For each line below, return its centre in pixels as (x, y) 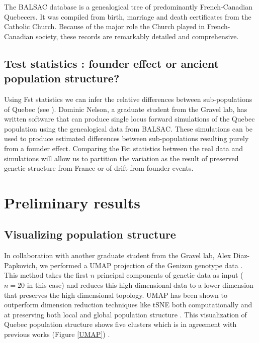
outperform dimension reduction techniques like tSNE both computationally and (128, 305)
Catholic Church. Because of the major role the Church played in (105, 26)
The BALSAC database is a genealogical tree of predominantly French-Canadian (128, 7)
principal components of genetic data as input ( (170, 275)
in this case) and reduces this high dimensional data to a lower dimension (140, 285)
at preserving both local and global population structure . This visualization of (125, 314)
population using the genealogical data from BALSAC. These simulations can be (128, 128)
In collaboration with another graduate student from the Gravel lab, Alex (118, 255)
